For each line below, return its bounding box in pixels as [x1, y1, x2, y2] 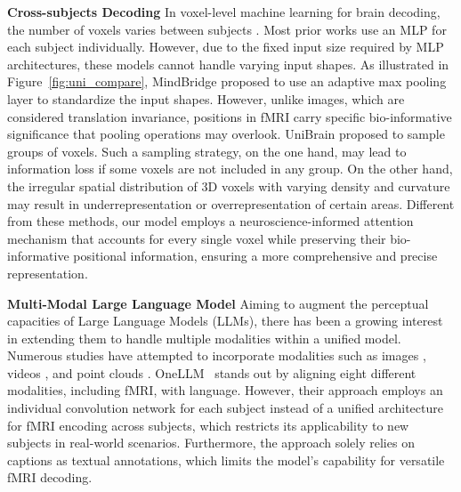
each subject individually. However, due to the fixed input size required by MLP [7, 37, 444, 56]
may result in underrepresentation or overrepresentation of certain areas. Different [7, 194, 455, 213]
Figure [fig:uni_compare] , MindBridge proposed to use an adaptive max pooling [7, 72, 447, 91]
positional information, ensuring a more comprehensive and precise [73, 246, 438, 265]
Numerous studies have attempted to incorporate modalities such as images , [7, 346, 426, 365]
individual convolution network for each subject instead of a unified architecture [7, 399, 443, 417]
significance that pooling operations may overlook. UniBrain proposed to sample [7, 125, 445, 143]
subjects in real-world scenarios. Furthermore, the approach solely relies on [7, 433, 415, 452]
